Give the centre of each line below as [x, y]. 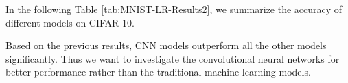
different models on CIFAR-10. [70, 22]
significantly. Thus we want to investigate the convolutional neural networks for [173, 58]
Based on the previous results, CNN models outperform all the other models [166, 45]
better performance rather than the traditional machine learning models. [158, 72]
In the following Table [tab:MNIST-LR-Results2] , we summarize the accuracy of [174, 9]
